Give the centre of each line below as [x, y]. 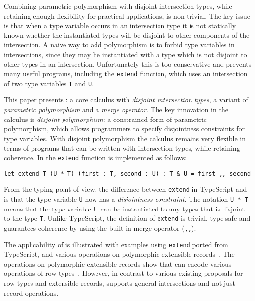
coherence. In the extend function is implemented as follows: [96, 158]
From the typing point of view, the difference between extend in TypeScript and [126, 189]
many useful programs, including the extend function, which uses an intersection [126, 74]
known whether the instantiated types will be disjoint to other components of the [127, 35]
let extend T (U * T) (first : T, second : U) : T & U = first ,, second [127, 173]
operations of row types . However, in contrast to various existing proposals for [124, 273]
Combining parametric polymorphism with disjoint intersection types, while [118, 6]
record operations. [31, 292]
